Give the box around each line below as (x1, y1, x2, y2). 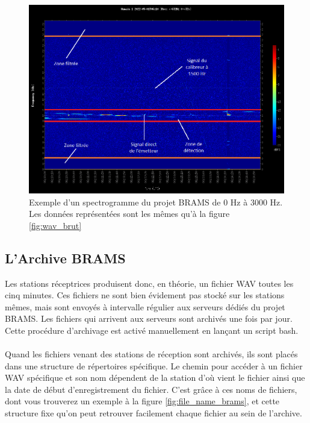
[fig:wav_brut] (29, 219, 82, 231)
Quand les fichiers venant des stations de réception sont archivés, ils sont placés (5, 348, 298, 360)
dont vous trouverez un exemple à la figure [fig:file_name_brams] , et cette (5, 395, 280, 407)
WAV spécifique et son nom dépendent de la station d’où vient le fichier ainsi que (5, 371, 305, 384)
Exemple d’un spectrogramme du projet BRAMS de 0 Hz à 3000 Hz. (29, 195, 283, 208)
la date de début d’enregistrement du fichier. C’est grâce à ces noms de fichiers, (5, 383, 297, 395)
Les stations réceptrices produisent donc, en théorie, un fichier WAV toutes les (5, 277, 294, 289)
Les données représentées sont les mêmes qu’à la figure (29, 207, 230, 220)
